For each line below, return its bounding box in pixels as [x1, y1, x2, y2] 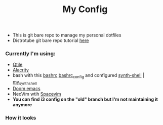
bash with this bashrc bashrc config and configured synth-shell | [12, 72, 144, 79]
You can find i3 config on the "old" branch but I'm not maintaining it [12, 96, 158, 102]
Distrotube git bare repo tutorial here [12, 37, 89, 44]
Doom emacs [12, 86, 40, 92]
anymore [12, 102, 32, 108]
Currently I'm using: [5, 50, 56, 57]
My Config [62, 4, 108, 15]
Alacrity [12, 67, 29, 73]
